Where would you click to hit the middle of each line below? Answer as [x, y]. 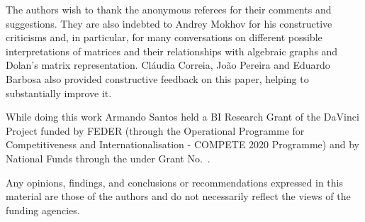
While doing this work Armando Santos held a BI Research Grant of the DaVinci [182, 117]
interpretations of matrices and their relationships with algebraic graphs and [172, 51]
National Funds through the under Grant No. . [108, 158]
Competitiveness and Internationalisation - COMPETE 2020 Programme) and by [182, 144]
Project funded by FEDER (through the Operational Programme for [155, 130]
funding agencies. [43, 210]
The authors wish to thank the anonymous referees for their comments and [169, 9]
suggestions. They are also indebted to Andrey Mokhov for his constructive [169, 23]
